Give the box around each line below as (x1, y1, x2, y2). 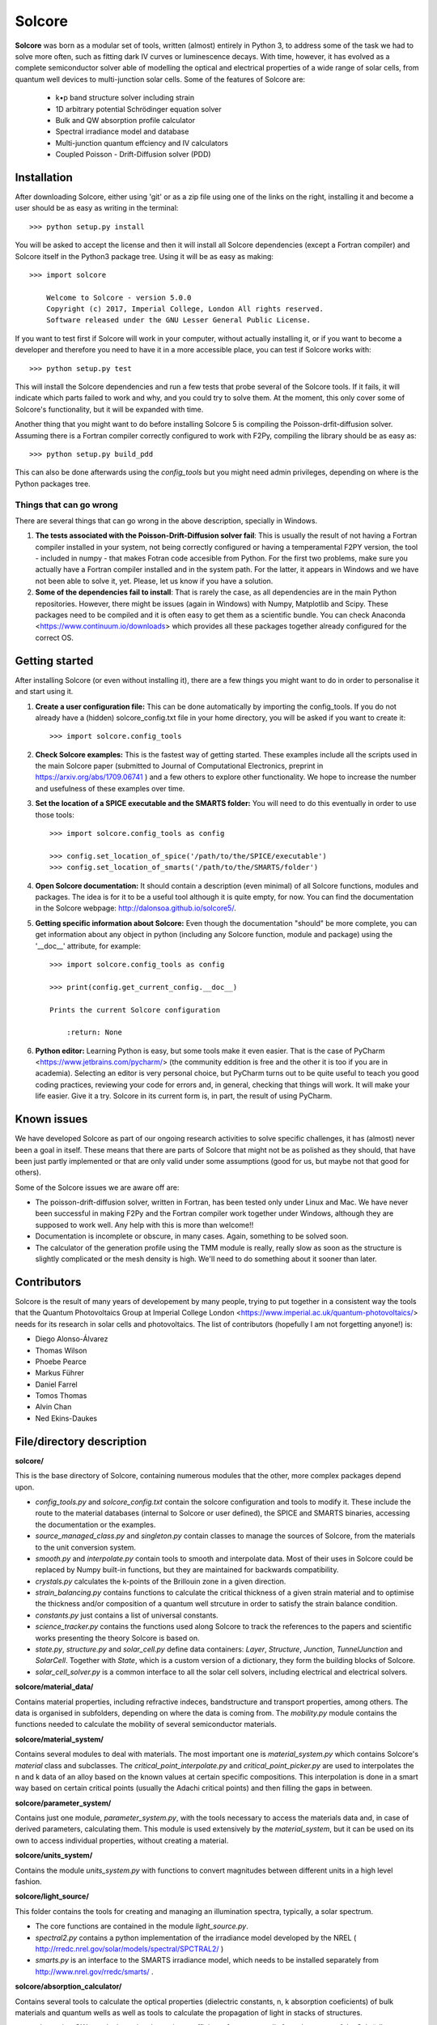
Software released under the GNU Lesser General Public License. (45, 316, 312, 325)
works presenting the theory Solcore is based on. (35, 1633, 200, 1643)
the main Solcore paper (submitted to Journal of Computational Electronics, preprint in (35, 761, 324, 771)
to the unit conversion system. (35, 1542, 137, 1552)
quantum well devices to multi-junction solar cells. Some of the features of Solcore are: (15, 74, 306, 84)
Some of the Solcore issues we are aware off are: (15, 1183, 180, 1192)
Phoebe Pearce (35, 1357, 87, 1366)
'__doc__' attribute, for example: (35, 940, 142, 951)
